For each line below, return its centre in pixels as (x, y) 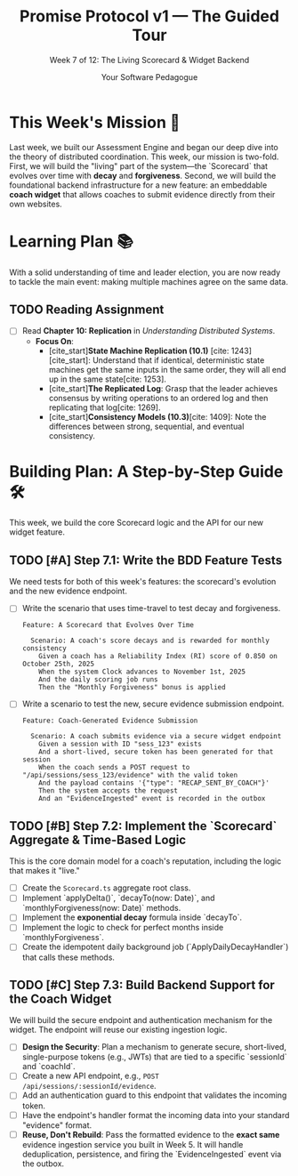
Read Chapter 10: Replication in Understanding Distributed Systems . (149, 331)
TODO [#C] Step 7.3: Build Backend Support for (142, 985)
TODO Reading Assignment (87, 310)
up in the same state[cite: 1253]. (108, 379)
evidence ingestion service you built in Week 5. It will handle (133, 1144)
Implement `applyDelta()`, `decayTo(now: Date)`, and (118, 898)
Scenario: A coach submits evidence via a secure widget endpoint (156, 737)
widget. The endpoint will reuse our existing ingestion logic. (118, 1030)
